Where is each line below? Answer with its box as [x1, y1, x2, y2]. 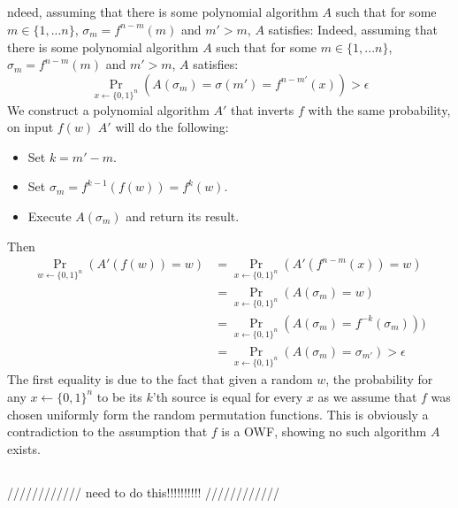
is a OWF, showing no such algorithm [221, 422, 427, 441]
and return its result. [126, 206, 240, 225]
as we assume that [317, 387, 417, 405]
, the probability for [325, 370, 433, 389]
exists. [7, 439, 41, 458]
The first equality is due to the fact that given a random [7, 370, 313, 389]
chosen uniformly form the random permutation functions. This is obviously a [7, 404, 429, 423]
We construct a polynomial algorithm [7, 100, 210, 119]
